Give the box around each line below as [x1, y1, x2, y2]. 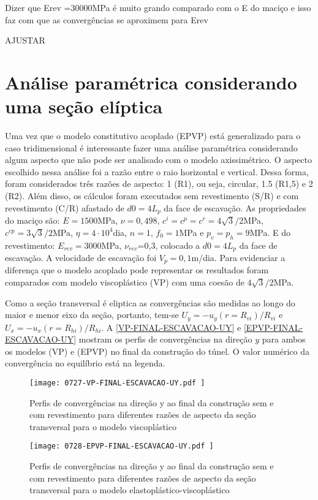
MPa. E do [249, 225, 290, 238]
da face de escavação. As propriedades [164, 201, 306, 214]
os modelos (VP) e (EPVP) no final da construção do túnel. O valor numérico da [5, 344, 309, 357]
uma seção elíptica [5, 94, 163, 119]
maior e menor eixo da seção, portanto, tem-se [5, 308, 179, 321]
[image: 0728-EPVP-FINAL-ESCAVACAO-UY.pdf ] [29, 442, 214, 451]
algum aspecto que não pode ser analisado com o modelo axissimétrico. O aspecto [5, 153, 312, 166]
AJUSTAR [5, 34, 45, 47]
